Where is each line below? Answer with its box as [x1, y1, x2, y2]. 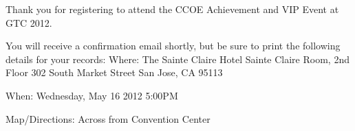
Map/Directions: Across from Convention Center [6, 111, 211, 126]
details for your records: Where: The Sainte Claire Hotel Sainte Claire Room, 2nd [6, 51, 349, 66]
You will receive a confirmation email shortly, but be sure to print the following [6, 38, 341, 53]
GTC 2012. [6, 15, 52, 29]
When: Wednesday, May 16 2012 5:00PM [6, 88, 178, 102]
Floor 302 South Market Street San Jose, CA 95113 [6, 65, 223, 80]
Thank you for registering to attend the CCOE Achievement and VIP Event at [6, 2, 339, 16]
